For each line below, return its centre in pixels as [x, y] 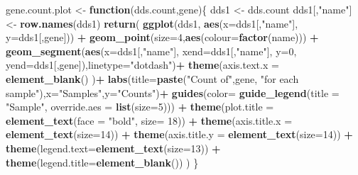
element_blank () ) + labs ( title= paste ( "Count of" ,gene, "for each [152, 78]
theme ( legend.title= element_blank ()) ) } [102, 162]
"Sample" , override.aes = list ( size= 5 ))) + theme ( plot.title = [140, 107]
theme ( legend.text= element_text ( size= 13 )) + [113, 148]
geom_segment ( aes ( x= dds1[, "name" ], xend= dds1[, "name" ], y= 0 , [151, 51]
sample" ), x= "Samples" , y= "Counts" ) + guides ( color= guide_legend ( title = [173, 92]
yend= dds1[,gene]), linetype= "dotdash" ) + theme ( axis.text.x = [142, 65]
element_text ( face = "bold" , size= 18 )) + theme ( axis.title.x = [149, 120]
